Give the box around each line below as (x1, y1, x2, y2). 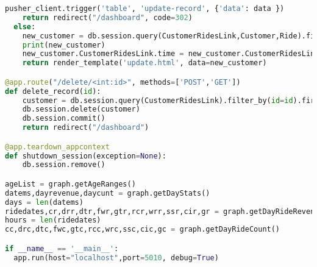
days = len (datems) (5, 198, 84, 207)
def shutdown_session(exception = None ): (5, 151, 166, 160)
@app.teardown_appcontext (5, 142, 110, 151)
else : (13, 22, 36, 31)
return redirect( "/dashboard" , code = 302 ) (22, 13, 193, 22)
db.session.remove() (22, 160, 105, 169)
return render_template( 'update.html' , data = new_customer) (22, 59, 267, 68)
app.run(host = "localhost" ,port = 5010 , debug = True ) (13, 253, 219, 262)
